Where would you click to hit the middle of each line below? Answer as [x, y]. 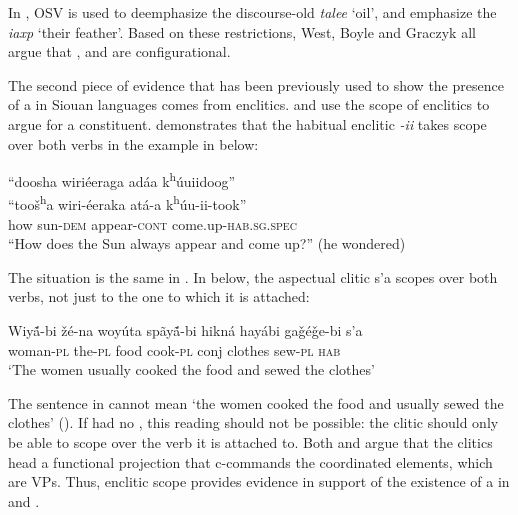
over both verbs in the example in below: [133, 143]
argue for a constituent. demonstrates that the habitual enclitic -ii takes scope [247, 123]
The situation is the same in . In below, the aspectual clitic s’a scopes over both [253, 276]
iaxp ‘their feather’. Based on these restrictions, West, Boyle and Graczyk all [242, 31]
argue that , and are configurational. [119, 51]
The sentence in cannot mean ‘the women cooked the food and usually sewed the [256, 402]
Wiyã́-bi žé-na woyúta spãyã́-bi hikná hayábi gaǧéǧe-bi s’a [185, 330]
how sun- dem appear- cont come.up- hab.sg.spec [152, 223]
